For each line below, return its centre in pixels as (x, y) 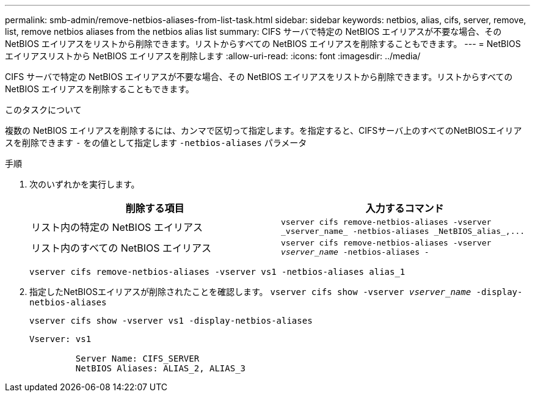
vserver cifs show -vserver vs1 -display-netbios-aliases (171, 321)
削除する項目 (155, 208)
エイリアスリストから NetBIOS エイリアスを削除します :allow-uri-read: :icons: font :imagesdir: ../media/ (213, 56)
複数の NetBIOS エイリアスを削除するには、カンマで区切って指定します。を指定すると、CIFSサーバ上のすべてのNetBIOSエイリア (264, 130)
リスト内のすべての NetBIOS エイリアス (122, 248)
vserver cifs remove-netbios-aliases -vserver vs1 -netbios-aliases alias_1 (217, 272)
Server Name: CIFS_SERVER (137, 359)
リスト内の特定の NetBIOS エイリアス (117, 227)
